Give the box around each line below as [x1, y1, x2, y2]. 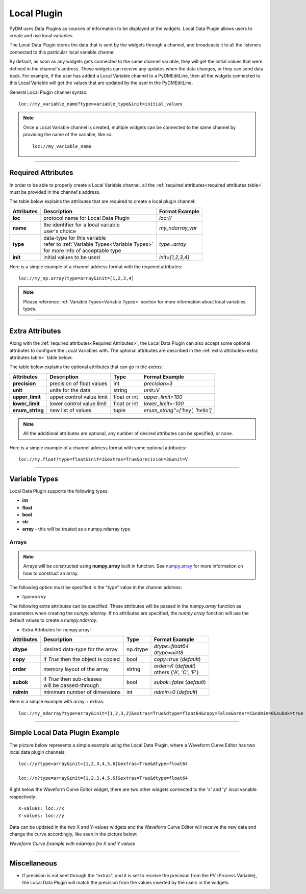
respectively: [9, 794, 37, 800]
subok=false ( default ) [154, 679, 206, 686]
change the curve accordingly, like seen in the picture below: [9, 831, 138, 837]
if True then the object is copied [43, 656, 120, 663]
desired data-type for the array [43, 646, 118, 653]
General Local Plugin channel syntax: [9, 89, 88, 95]
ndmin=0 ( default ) [154, 688, 198, 696]
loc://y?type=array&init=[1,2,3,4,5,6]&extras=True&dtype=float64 [18, 761, 188, 767]
